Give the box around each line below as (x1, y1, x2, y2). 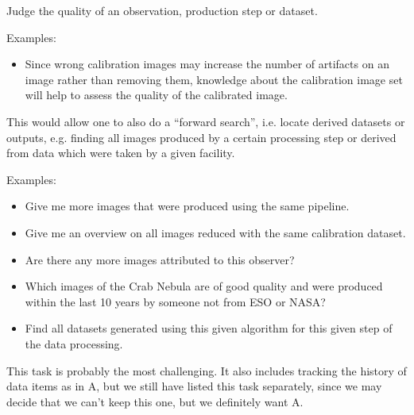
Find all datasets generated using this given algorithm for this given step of (25, 320, 393, 336)
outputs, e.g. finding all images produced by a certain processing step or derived (6, 129, 397, 145)
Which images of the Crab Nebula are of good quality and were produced (25, 278, 383, 294)
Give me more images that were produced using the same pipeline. (25, 198, 350, 214)
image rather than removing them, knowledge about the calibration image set (25, 71, 403, 87)
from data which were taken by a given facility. (6, 144, 235, 161)
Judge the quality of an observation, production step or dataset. (6, 2, 318, 18)
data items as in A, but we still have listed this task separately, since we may (6, 378, 382, 394)
